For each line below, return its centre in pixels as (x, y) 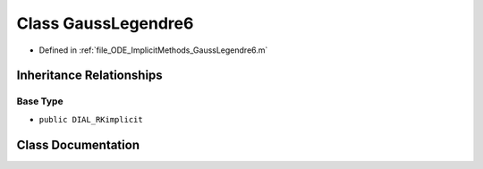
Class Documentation (78, 144)
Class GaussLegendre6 (105, 23)
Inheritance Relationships (89, 76)
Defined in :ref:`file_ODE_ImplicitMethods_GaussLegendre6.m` (153, 50)
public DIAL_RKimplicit (91, 119)
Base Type (40, 101)
